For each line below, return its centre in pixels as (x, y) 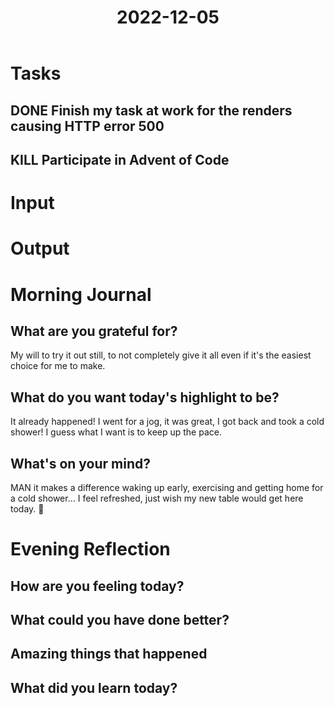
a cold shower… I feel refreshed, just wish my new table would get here (157, 498)
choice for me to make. (58, 366)
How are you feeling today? (97, 586)
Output (40, 248)
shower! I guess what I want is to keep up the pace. (116, 432)
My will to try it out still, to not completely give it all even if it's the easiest (161, 355)
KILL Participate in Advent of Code (120, 159)
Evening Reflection (90, 549)
